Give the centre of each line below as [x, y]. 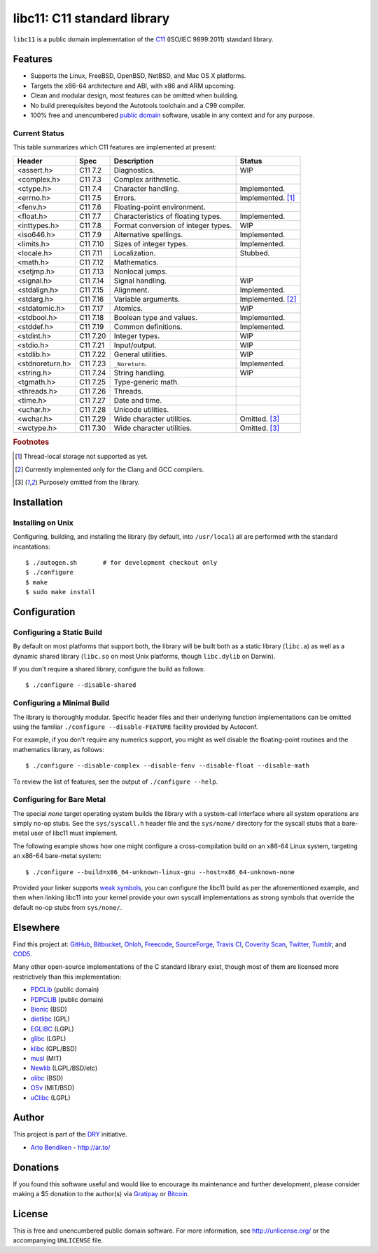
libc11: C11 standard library [91, 18]
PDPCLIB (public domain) [67, 999]
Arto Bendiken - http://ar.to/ [70, 1147]
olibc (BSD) [47, 1078]
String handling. [140, 373]
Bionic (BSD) [49, 1010]
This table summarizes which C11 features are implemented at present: [115, 147]
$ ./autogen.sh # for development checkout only [121, 562]
